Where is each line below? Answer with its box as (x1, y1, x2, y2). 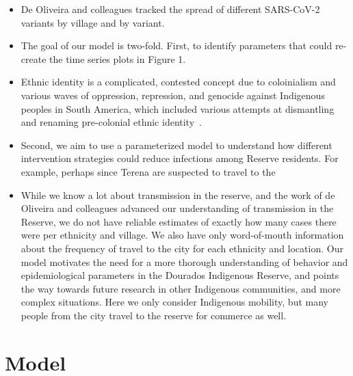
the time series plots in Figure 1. (49, 51, 186, 66)
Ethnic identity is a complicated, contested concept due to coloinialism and (21, 75, 336, 89)
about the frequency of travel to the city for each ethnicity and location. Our (21, 241, 343, 255)
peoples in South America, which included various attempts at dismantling (21, 101, 335, 116)
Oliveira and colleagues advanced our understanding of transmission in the (21, 201, 334, 215)
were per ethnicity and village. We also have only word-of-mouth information (21, 228, 344, 242)
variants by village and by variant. (21, 15, 165, 29)
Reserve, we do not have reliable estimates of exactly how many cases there (21, 214, 337, 228)
